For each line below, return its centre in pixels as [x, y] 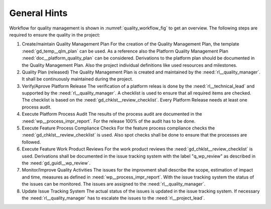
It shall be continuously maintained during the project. [78, 79]
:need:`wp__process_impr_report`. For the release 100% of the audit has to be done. [109, 121]
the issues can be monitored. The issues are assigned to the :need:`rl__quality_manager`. [114, 184]
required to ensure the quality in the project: [55, 34]
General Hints [38, 13]
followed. [31, 142]
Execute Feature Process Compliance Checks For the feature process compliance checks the [118, 128]
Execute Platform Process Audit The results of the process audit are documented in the [112, 114]
